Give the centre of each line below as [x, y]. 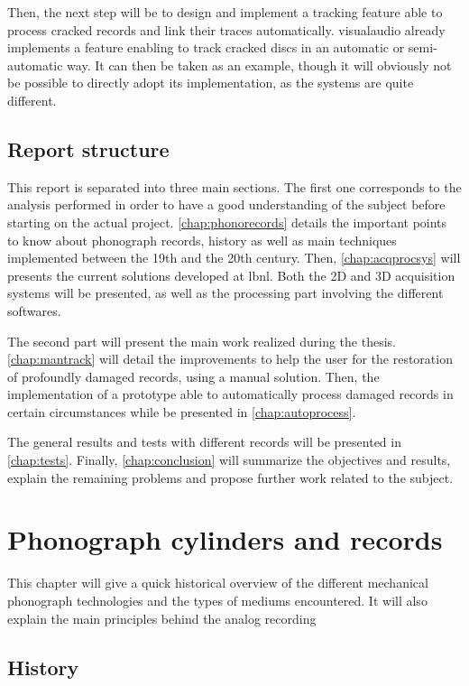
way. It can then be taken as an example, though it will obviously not [259, 65]
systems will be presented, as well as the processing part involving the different [225, 293]
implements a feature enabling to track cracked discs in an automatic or [206, 47]
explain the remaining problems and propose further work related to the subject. [230, 477]
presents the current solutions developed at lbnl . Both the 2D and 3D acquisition [231, 275]
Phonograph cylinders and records [225, 539]
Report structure [88, 148]
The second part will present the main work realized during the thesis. [202, 341]
